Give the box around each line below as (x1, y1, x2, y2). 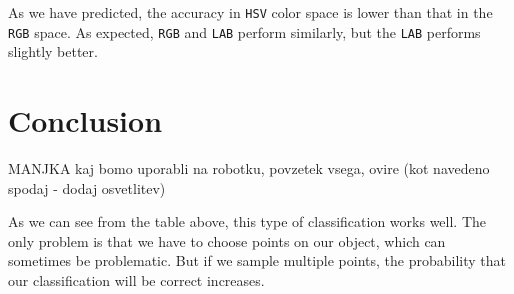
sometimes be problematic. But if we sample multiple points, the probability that (8, 250, 506, 271)
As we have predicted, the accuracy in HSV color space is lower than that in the (8, 2, 493, 22)
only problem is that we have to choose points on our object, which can (8, 230, 446, 251)
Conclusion (8, 100, 163, 141)
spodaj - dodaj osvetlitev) (8, 177, 166, 198)
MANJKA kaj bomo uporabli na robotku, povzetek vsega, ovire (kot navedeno (8, 158, 490, 179)
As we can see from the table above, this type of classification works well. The (8, 211, 487, 232)
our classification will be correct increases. (8, 270, 265, 290)
